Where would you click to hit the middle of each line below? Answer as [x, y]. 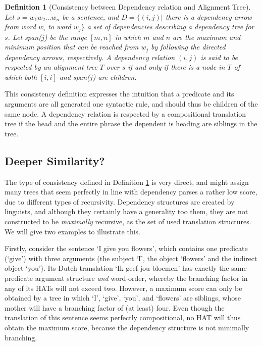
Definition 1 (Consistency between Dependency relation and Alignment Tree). [128, 7]
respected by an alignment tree [51, 67]
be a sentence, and [91, 16]
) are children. [115, 77]
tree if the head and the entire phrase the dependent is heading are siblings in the [131, 123]
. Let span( [24, 37]
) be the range [66, 37]
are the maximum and [207, 37]
